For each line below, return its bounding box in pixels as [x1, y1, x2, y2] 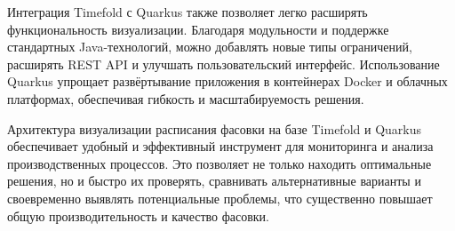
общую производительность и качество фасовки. [7, 206, 269, 225]
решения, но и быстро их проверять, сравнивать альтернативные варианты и [7, 171, 421, 190]
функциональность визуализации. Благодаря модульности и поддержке [7, 20, 389, 38]
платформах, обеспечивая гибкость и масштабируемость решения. [7, 89, 364, 108]
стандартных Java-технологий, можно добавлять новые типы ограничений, [7, 37, 412, 56]
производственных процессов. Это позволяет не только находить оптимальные [7, 154, 432, 172]
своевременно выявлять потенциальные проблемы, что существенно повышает [7, 188, 433, 207]
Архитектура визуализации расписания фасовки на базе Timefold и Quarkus [7, 119, 421, 138]
